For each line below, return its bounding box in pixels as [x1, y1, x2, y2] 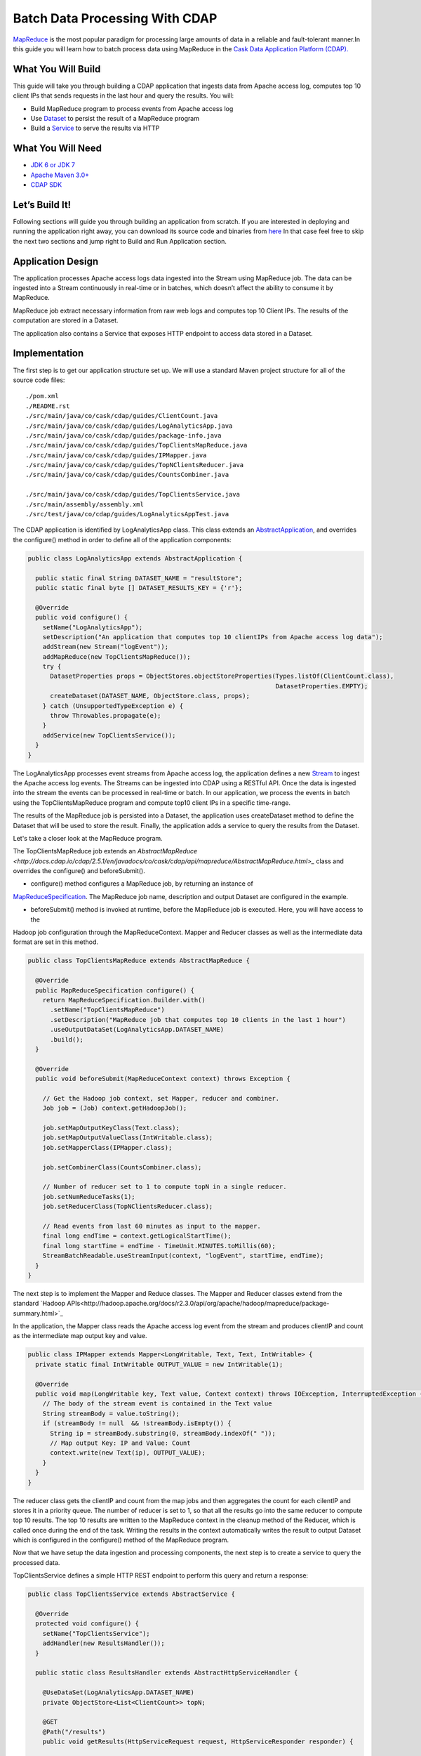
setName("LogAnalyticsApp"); [42, 623, 143, 631]
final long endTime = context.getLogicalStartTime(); [42, 1232, 232, 1240]
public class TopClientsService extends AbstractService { [27, 1590, 235, 1598]
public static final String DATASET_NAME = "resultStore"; [35, 574, 243, 582]
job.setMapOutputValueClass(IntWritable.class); [42, 1134, 213, 1141]
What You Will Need [13, 143, 102, 155]
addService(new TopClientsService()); [42, 731, 176, 739]
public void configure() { [35, 613, 128, 622]
